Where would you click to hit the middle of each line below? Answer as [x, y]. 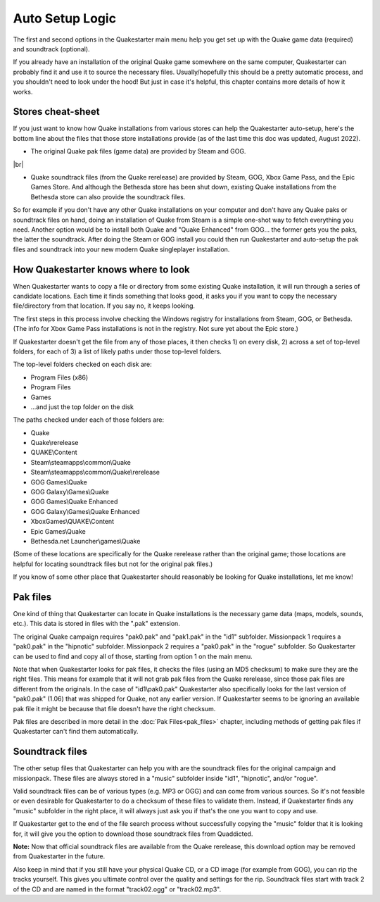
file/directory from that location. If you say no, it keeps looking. [104, 306]
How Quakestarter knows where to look [101, 269]
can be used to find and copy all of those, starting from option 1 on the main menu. [133, 656]
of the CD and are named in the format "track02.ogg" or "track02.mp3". [117, 889]
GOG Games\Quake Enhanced [74, 502]
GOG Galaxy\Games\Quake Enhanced [85, 511]
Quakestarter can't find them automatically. [76, 732]
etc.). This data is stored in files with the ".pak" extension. [97, 624]
